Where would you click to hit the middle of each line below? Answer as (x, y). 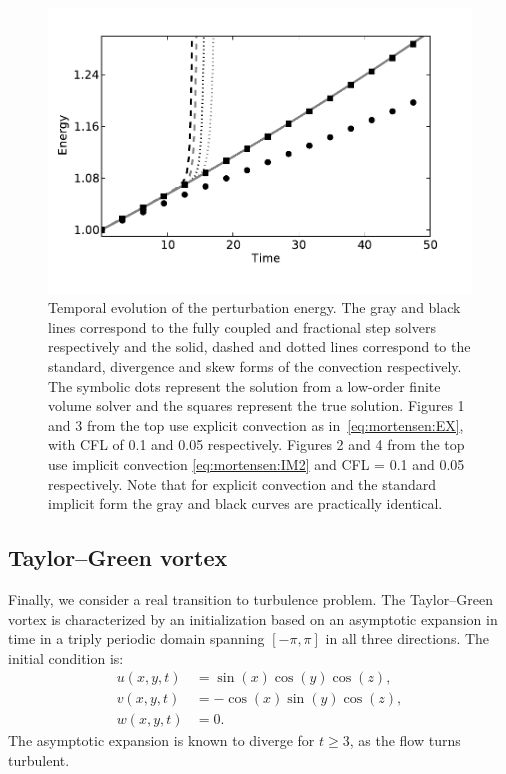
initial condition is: (66, 657)
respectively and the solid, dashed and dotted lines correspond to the (259, 346)
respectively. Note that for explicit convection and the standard (242, 483)
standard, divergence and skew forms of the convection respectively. (255, 365)
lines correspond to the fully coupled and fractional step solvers (242, 326)
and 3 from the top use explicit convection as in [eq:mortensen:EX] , (256, 424)
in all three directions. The (407, 638)
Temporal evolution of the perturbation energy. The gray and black (254, 307)
